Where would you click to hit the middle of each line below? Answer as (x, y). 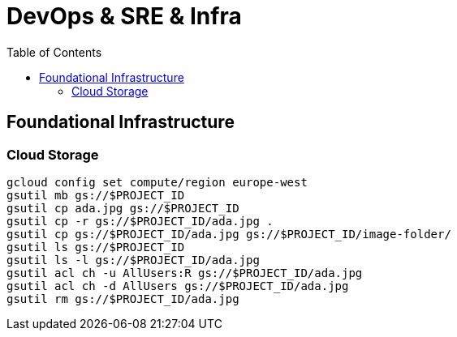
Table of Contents (54, 52)
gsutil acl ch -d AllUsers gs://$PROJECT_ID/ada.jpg (178, 286)
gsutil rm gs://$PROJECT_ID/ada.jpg (123, 299)
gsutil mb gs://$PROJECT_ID (96, 195)
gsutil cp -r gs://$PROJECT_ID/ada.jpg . (140, 221)
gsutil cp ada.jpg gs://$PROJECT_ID (123, 208)
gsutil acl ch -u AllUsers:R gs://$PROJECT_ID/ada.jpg (185, 273)
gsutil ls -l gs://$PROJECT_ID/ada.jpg (133, 260)
